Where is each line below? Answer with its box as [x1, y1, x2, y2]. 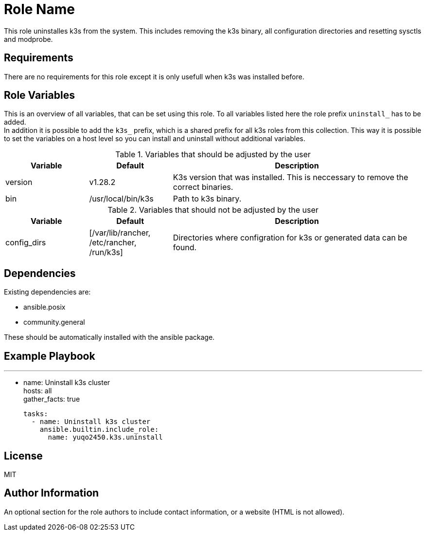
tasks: [23, 410, 48, 418]
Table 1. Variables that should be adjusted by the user [115, 149, 311, 160]
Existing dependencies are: [4, 288, 91, 296]
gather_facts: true [23, 395, 80, 404]
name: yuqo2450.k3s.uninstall [48, 433, 163, 442]
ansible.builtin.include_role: [39, 425, 159, 434]
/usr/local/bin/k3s [89, 194, 154, 204]
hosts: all [23, 387, 52, 395]
